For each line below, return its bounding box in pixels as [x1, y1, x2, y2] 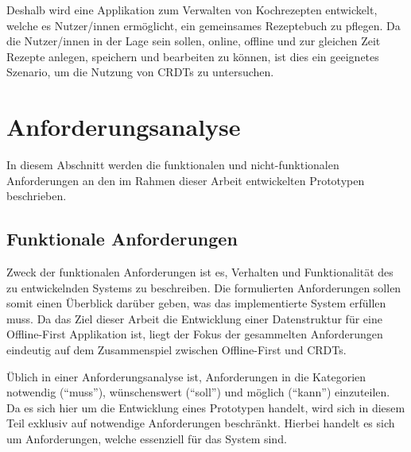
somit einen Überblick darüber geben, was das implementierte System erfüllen [6, 295, 386, 311]
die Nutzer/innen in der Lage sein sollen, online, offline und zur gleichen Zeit [6, 33, 381, 49]
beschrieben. [6, 187, 67, 204]
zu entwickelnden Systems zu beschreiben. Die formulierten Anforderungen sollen [6, 279, 401, 296]
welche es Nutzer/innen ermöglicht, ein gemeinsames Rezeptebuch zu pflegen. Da [6, 17, 401, 33]
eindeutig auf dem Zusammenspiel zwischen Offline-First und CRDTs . [6, 342, 347, 358]
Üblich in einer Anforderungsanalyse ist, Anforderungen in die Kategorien [6, 368, 366, 384]
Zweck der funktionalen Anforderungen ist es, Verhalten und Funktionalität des [6, 264, 394, 280]
